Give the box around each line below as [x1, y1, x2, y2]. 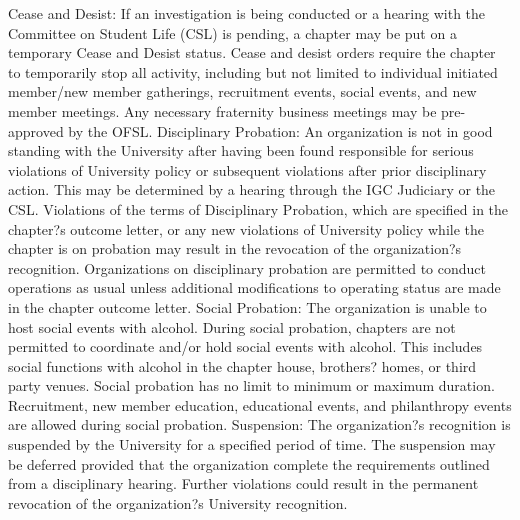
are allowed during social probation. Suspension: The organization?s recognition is [8, 414, 511, 435]
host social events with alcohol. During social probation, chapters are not [8, 316, 456, 337]
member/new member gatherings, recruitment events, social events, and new [8, 81, 477, 102]
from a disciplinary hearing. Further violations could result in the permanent [8, 473, 479, 494]
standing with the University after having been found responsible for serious [8, 140, 474, 161]
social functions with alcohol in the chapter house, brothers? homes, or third [8, 355, 477, 376]
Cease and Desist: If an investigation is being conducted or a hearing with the [8, 3, 486, 23]
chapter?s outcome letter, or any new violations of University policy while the [8, 218, 484, 239]
